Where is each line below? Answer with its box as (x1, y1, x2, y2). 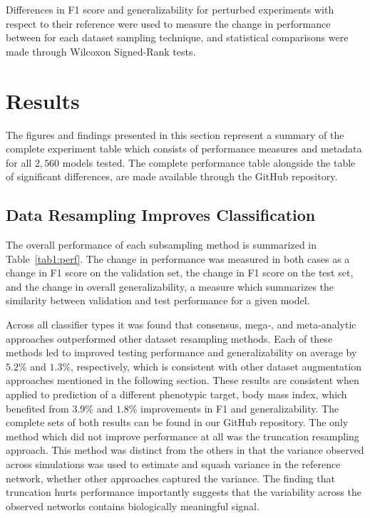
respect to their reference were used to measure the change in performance (6, 16, 331, 31)
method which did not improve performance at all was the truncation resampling (6, 428, 359, 443)
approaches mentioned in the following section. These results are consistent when (6, 373, 359, 388)
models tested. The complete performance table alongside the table (62, 155, 356, 170)
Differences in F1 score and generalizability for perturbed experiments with (6, 2, 334, 16)
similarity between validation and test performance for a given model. (6, 293, 310, 308)
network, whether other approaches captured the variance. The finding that (6, 470, 335, 485)
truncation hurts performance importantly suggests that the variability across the (6, 485, 361, 499)
